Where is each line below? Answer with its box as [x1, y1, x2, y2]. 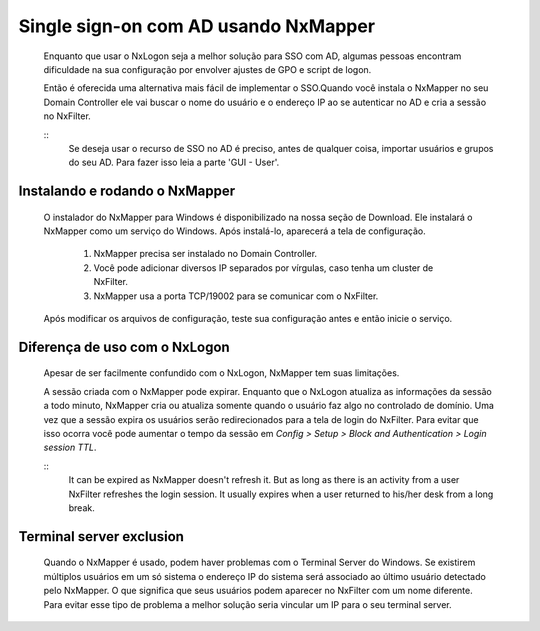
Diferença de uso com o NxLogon [18, 338, 230, 355]
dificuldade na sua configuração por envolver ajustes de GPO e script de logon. [43, 63, 372, 75]
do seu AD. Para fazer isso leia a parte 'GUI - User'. [68, 156, 280, 169]
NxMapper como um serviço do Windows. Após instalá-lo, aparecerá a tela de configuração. [43, 225, 426, 237]
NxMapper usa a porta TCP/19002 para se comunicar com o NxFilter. [93, 290, 379, 302]
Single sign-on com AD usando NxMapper [18, 15, 375, 37]
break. [68, 501, 95, 514]
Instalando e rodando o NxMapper [18, 183, 236, 200]
